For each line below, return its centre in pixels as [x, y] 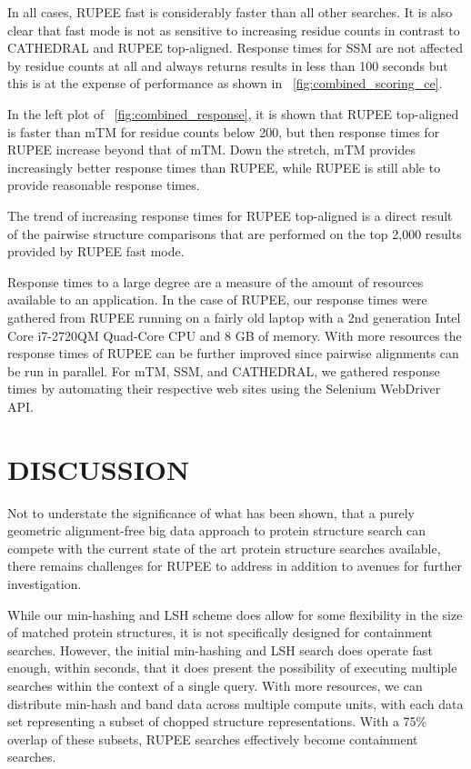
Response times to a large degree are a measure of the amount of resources [215, 281]
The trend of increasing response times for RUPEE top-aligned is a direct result [230, 215]
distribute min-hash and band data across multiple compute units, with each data [235, 703]
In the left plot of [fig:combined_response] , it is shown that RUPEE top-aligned [233, 113]
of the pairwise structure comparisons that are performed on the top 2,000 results [235, 233]
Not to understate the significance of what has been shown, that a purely [211, 512]
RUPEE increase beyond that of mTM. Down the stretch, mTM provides [211, 150]
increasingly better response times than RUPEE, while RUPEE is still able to [224, 167]
